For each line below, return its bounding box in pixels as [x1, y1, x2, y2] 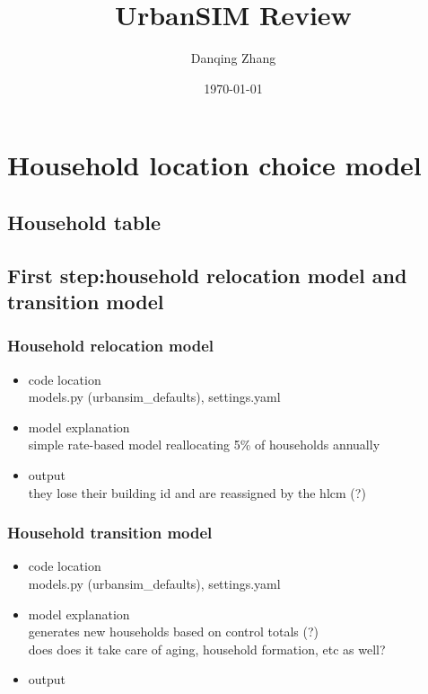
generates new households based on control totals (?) [28, 622, 319, 641]
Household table [7, 208, 161, 236]
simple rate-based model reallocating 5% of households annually [28, 435, 380, 454]
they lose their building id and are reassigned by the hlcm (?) [28, 483, 366, 502]
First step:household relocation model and [7, 261, 407, 289]
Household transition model [7, 521, 213, 544]
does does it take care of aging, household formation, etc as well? [28, 639, 386, 658]
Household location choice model [7, 147, 422, 183]
